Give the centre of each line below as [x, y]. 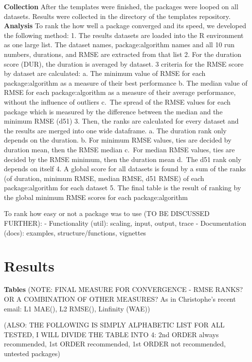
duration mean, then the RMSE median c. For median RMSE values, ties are [119, 149]
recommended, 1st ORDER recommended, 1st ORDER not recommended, [115, 344]
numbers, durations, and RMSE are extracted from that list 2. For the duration [123, 54]
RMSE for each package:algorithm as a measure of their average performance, [120, 92]
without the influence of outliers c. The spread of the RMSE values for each [117, 101]
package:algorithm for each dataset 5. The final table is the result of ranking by [123, 188]
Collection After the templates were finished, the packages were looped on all [121, 6]
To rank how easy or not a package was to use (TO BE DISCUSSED [107, 213]
